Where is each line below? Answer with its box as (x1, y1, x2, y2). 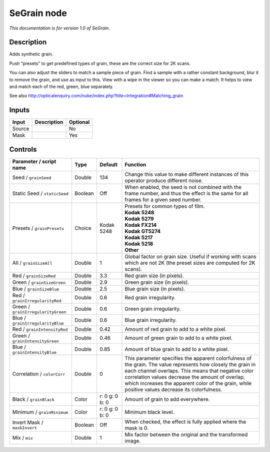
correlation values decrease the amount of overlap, (124, 373, 245, 380)
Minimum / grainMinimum (12, 408, 68, 415)
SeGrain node (9, 8, 67, 19)
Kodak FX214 (124, 221, 157, 228)
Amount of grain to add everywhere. (124, 395, 210, 402)
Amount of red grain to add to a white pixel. (124, 325, 227, 332)
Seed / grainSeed (12, 174, 51, 181)
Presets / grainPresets (12, 224, 64, 231)
